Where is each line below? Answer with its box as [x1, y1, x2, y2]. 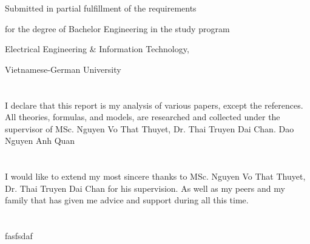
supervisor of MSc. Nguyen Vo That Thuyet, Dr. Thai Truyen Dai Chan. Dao [5, 122, 294, 135]
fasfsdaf [5, 229, 33, 242]
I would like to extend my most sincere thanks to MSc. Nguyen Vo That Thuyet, [5, 170, 306, 183]
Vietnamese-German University [5, 63, 121, 75]
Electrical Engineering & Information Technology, [5, 42, 189, 55]
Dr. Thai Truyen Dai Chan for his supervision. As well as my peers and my [5, 181, 285, 194]
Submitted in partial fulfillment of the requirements [5, 2, 197, 14]
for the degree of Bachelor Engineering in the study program [5, 22, 230, 35]
